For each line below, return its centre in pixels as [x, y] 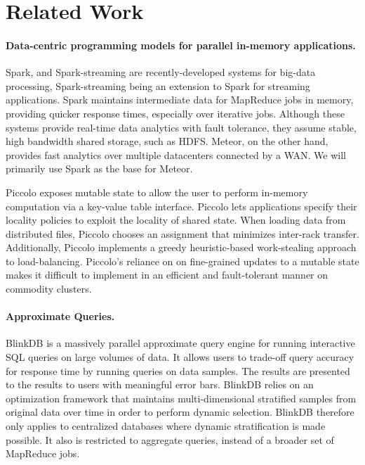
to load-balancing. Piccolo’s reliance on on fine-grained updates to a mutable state [182, 261]
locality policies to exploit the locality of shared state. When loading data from [176, 220]
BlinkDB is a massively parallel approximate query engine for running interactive [180, 343]
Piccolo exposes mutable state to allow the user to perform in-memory [157, 192]
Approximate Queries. [60, 316]
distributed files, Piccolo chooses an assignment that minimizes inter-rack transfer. [182, 233]
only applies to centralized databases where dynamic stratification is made [166, 426]
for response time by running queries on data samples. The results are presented [178, 370]
